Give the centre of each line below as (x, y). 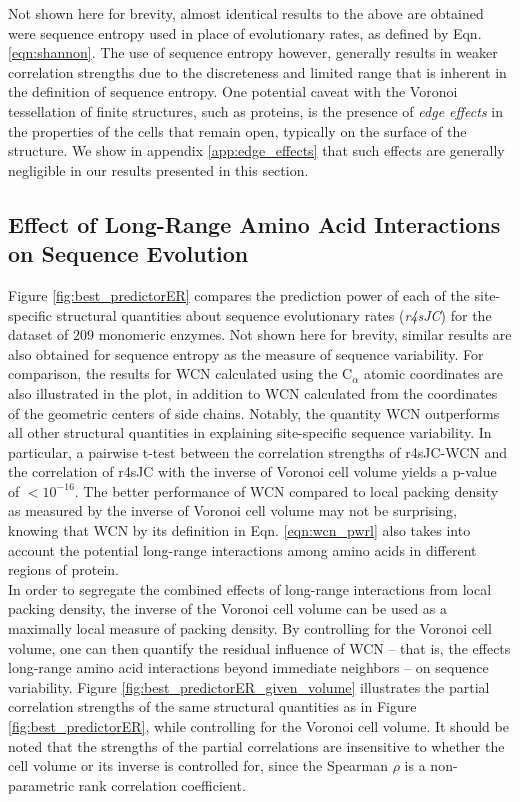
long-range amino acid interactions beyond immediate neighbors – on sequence (248, 667)
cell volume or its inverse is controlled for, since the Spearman (198, 765)
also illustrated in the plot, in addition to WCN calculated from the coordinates (253, 392)
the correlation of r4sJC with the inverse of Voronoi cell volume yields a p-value (252, 471)
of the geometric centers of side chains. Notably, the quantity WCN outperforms (254, 412)
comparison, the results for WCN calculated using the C (180, 373)
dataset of (38, 334)
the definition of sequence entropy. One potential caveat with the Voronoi (233, 91)
